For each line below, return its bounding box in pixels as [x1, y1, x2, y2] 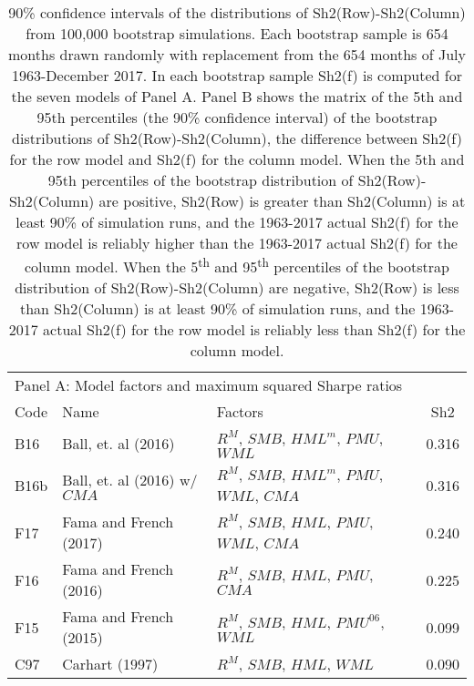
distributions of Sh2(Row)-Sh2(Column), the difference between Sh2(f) [12, 128, 462, 148]
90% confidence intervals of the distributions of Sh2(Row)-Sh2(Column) [8, 2, 466, 23]
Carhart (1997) [62, 653, 159, 675]
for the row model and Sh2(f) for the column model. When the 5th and [9, 148, 465, 169]
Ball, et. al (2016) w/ [62, 469, 198, 491]
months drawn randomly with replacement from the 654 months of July [8, 44, 466, 65]
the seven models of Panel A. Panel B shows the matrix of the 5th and [11, 86, 463, 107]
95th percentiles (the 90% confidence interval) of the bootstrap [36, 107, 438, 128]
